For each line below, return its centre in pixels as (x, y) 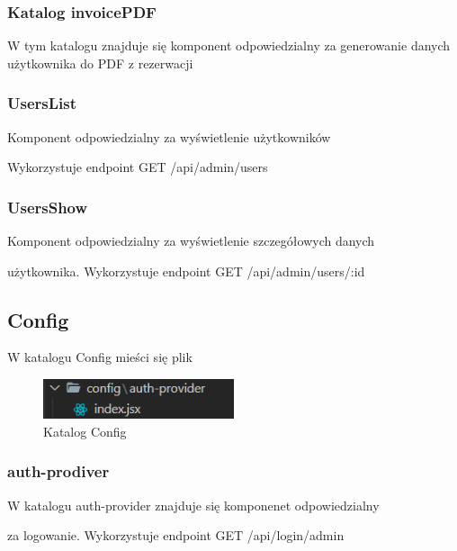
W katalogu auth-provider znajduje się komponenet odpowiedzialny (193, 505)
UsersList (42, 103)
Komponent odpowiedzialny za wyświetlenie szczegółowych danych (191, 241)
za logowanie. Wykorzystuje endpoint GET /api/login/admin (176, 535)
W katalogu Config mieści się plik (100, 357)
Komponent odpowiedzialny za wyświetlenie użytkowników (169, 136)
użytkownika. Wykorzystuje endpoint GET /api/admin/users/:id (186, 271)
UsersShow (48, 207)
